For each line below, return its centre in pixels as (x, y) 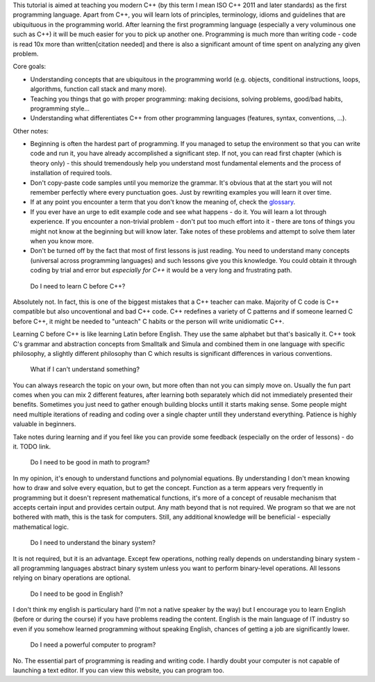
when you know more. (62, 241)
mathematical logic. (41, 527)
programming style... (60, 108)
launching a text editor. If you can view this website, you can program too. (119, 670)
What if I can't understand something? (85, 369)
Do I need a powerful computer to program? (93, 645)
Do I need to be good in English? (77, 594)
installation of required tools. (71, 173)
